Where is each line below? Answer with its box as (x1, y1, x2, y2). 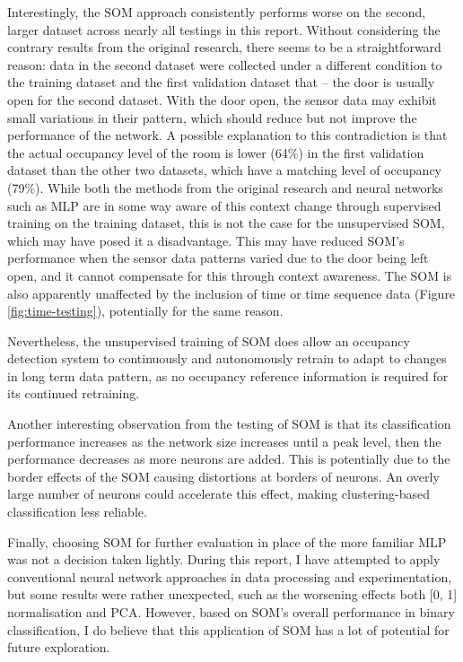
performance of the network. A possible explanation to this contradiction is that (7, 126, 448, 144)
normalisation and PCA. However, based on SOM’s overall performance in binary (7, 603, 455, 621)
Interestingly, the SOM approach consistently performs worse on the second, (7, 3, 426, 21)
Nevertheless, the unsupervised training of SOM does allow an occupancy (7, 331, 410, 350)
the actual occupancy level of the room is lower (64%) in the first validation (7, 143, 424, 161)
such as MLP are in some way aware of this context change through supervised (7, 196, 441, 214)
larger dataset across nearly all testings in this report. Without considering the (7, 20, 441, 39)
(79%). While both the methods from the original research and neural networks (7, 178, 443, 196)
